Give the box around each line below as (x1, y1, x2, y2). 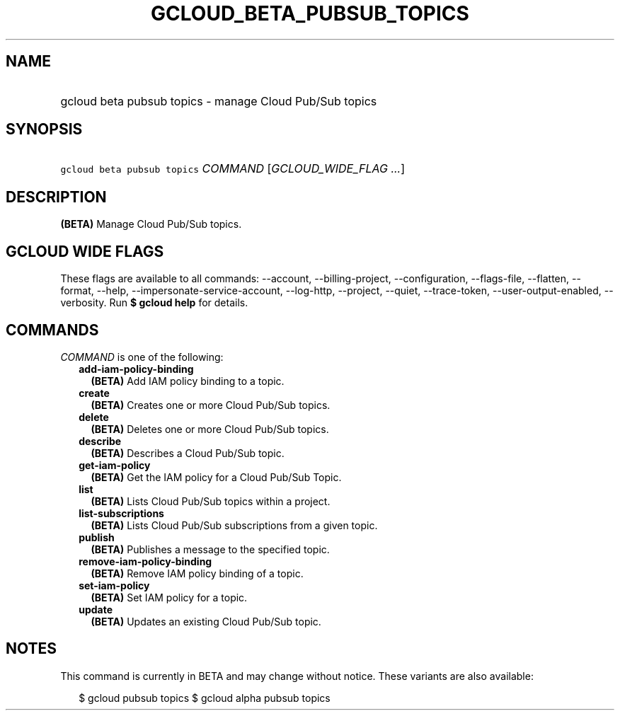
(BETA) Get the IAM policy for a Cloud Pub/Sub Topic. (91, 470, 342, 483)
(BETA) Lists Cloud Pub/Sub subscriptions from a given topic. (91, 519, 378, 531)
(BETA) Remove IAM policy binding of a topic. (91, 567, 304, 579)
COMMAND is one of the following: (60, 350, 224, 363)
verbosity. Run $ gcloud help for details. (60, 296, 248, 309)
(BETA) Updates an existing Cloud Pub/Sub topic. (91, 615, 321, 628)
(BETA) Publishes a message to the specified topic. (91, 543, 330, 555)
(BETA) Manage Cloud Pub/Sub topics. (60, 218, 242, 231)
